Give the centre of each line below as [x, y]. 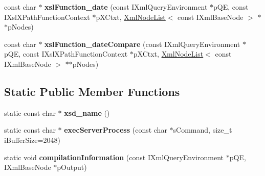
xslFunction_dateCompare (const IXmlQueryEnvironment [142, 44]
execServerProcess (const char [116, 130]
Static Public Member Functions [92, 91]
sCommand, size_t [203, 130]
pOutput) [72, 167]
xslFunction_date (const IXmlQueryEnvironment [126, 7]
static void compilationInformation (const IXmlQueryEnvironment [114, 157]
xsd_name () [87, 112]
